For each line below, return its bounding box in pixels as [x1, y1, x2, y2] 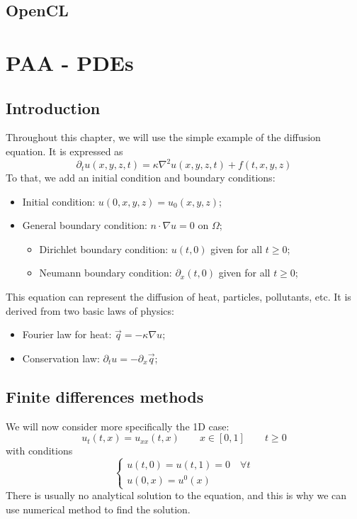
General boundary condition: [22, 218, 147, 233]
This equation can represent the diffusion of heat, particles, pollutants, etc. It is [6, 289, 351, 304]
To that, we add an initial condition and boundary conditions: [6, 170, 276, 185]
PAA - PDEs [6, 48, 134, 77]
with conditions [6, 443, 73, 458]
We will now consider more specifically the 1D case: [6, 418, 229, 433]
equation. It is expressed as [6, 143, 123, 158]
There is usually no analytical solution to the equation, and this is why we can [6, 488, 347, 503]
